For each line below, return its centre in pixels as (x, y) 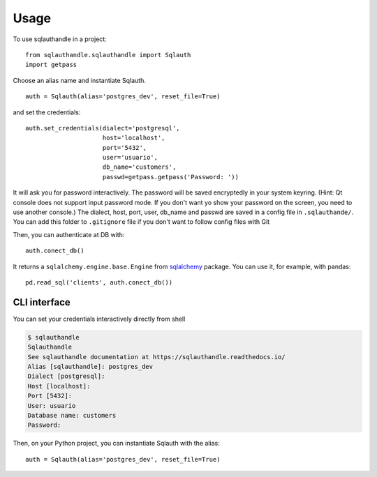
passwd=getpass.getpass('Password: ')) (170, 177)
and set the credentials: (47, 112)
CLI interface (42, 302)
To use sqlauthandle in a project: (60, 39)
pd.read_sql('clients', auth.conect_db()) (99, 282)
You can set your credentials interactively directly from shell (99, 319)
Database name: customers (72, 415)
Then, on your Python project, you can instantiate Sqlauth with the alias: (116, 444)
